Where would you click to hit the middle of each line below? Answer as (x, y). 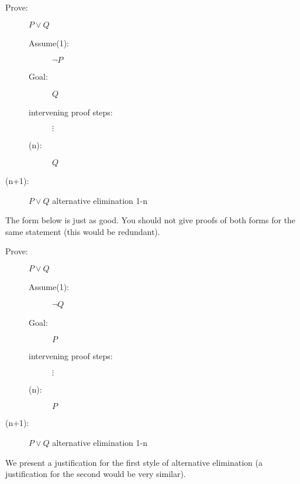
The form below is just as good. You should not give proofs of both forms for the (151, 220)
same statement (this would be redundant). (83, 231)
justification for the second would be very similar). (96, 474)
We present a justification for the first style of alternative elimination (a (134, 462)
